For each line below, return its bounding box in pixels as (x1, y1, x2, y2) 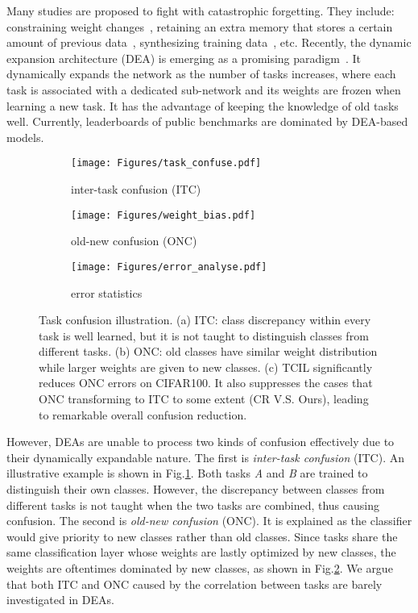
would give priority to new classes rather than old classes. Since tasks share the (6, 528, 398, 544)
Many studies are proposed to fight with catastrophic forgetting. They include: (6, 2, 395, 19)
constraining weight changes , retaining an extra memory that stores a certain (6, 18, 393, 35)
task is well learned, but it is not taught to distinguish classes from (39, 327, 369, 344)
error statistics (71, 284, 143, 301)
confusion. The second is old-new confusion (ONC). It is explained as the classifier (6, 512, 412, 529)
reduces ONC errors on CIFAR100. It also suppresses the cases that (39, 374, 373, 391)
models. (6, 128, 44, 145)
